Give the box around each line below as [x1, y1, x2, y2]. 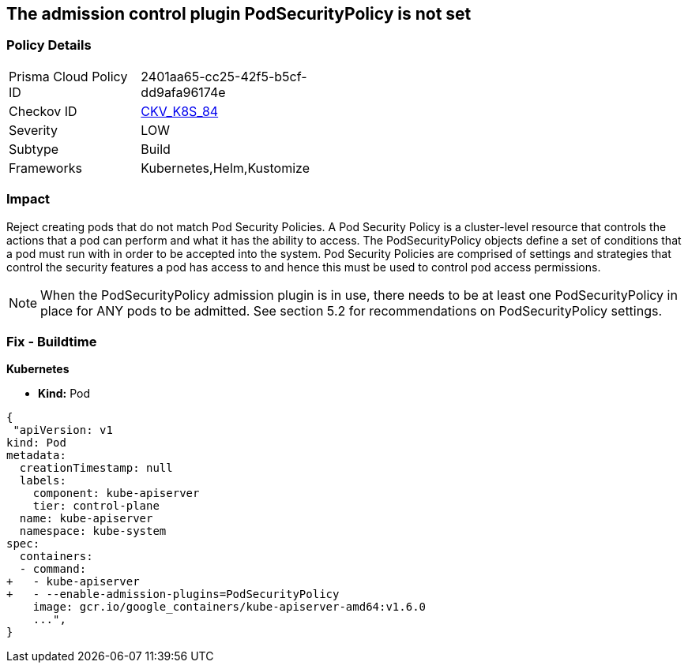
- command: [19, 562, 87, 576]
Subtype [9, 140, 59, 157]
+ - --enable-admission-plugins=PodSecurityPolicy [6, 588, 340, 601]
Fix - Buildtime [6, 333, 97, 349]
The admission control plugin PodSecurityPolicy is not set [6, 4, 472, 24]
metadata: [6, 449, 66, 462]
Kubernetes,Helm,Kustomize [141, 159, 310, 176]
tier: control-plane [32, 499, 160, 513]
